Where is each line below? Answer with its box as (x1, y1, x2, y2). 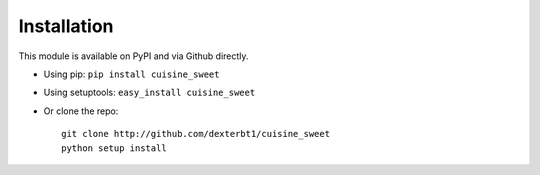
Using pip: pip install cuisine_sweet (43, 68, 220, 80)
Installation (18, 15, 114, 37)
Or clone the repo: (43, 105, 119, 117)
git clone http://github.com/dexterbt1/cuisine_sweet (61, 128, 330, 140)
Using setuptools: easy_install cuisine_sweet (43, 86, 256, 99)
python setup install (61, 142, 167, 154)
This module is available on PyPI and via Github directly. (18, 50, 249, 62)
